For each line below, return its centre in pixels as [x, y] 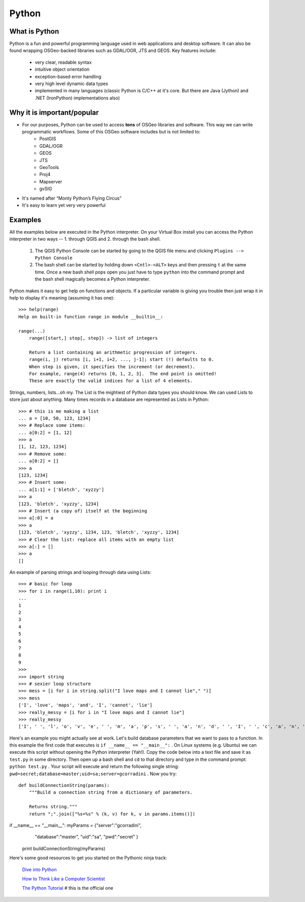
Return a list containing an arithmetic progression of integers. [113, 352]
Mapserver [51, 181]
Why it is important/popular [54, 112]
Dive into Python [39, 869]
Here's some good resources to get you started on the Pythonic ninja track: [88, 858]
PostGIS [48, 139]
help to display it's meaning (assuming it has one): [62, 298]
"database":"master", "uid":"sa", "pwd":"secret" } [86, 837]
